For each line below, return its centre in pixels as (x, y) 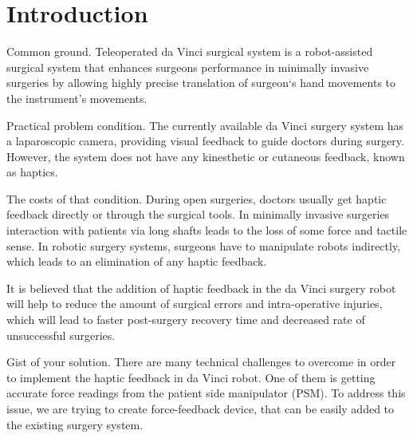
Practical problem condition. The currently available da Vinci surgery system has (205, 125)
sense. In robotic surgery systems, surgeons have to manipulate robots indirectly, (204, 245)
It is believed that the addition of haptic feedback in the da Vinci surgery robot (201, 288)
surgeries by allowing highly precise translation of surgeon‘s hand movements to (201, 83)
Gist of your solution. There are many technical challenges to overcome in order (201, 362)
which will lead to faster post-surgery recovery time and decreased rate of (186, 320)
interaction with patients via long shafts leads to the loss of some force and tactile (207, 230)
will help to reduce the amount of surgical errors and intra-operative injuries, (195, 304)
